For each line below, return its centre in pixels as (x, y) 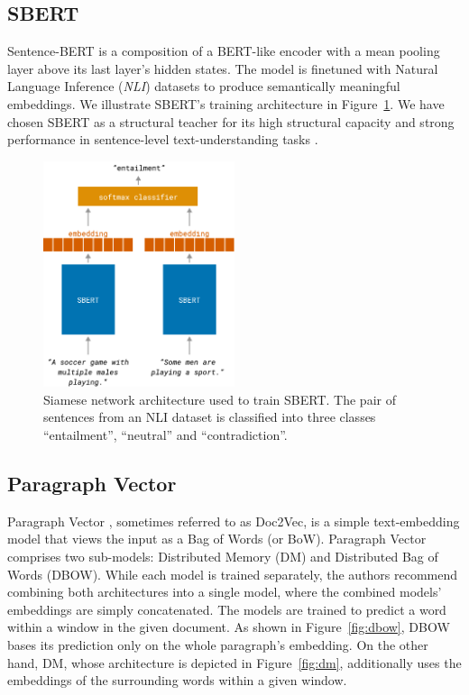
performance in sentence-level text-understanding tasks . (163, 139)
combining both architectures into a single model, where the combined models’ (225, 592)
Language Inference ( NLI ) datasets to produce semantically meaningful (204, 86)
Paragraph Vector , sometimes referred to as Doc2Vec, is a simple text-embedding (234, 521)
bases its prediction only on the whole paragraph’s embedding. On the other (218, 644)
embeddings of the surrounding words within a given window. (177, 680)
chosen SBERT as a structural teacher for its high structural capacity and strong (231, 121)
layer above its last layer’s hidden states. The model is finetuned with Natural (223, 68)
